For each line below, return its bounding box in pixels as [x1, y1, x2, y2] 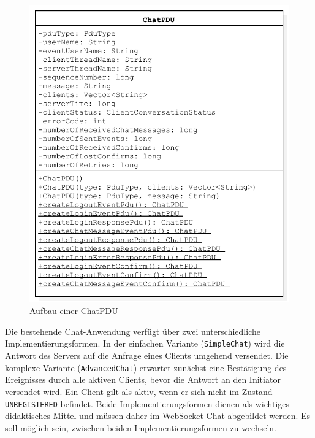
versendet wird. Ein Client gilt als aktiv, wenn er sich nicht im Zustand [5, 385, 273, 398]
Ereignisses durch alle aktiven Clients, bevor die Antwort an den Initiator [5, 373, 281, 386]
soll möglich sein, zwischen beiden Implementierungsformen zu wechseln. [5, 421, 276, 434]
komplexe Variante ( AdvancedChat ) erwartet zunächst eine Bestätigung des [5, 361, 287, 374]
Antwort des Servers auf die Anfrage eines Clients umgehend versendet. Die [5, 349, 289, 362]
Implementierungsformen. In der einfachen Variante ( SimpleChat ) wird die [5, 337, 285, 350]
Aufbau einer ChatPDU [29, 304, 118, 317]
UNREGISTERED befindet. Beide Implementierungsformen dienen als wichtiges [5, 397, 290, 410]
